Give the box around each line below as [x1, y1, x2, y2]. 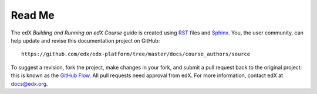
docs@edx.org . [11, 80, 48, 87]
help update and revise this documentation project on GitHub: [11, 37, 160, 44]
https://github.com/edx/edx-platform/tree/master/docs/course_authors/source [21, 51, 251, 58]
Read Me [11, 9, 55, 22]
